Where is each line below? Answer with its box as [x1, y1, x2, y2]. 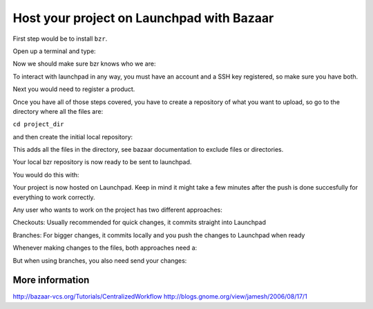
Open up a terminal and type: [12, 47, 96, 55]
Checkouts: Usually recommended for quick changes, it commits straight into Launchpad [12, 218, 266, 227]
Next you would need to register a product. [12, 85, 135, 93]
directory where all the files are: [12, 107, 104, 115]
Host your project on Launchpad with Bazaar [12, 10, 274, 26]
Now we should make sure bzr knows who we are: [12, 59, 156, 68]
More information [12, 275, 90, 286]
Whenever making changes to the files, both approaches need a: [12, 243, 198, 252]
